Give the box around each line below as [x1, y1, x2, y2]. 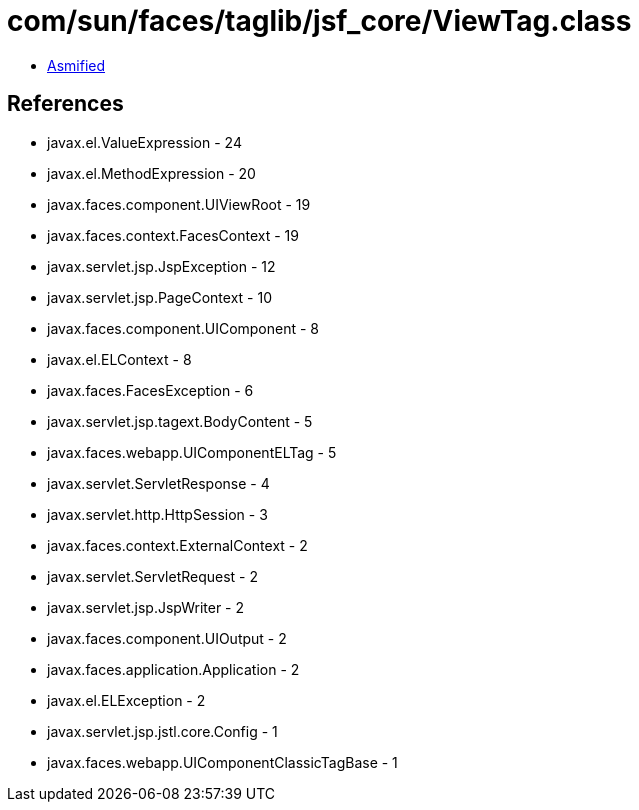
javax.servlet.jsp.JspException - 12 [47, 257, 276, 275]
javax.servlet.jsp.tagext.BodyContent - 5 [47, 412, 313, 430]
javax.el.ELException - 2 [47, 691, 206, 709]
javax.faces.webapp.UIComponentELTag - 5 [47, 443, 337, 461]
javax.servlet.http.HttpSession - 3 [47, 505, 268, 523]
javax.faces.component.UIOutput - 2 [47, 629, 287, 647]
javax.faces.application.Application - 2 [47, 660, 300, 678]
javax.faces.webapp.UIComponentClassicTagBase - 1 [47, 753, 398, 771]
